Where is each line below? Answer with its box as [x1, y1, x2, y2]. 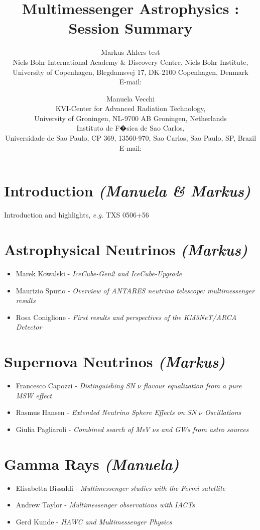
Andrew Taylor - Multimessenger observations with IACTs [16, 499, 195, 510]
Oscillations [205, 407, 241, 417]
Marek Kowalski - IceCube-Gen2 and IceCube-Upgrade [16, 268, 182, 278]
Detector [16, 322, 42, 332]
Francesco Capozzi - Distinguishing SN [16, 380, 135, 390]
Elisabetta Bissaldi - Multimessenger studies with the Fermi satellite [16, 482, 225, 493]
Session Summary [68, 18, 193, 38]
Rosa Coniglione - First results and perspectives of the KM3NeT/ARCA [16, 311, 237, 322]
